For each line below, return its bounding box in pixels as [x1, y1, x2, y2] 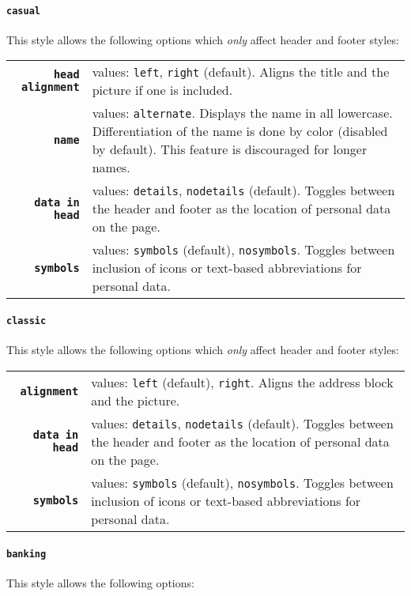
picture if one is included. [92, 81, 233, 100]
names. [92, 158, 130, 177]
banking [6, 548, 47, 560]
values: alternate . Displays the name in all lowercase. [92, 104, 393, 123]
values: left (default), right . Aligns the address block [91, 372, 394, 391]
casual [6, 5, 40, 17]
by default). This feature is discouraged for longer [92, 140, 368, 159]
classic [6, 315, 47, 327]
